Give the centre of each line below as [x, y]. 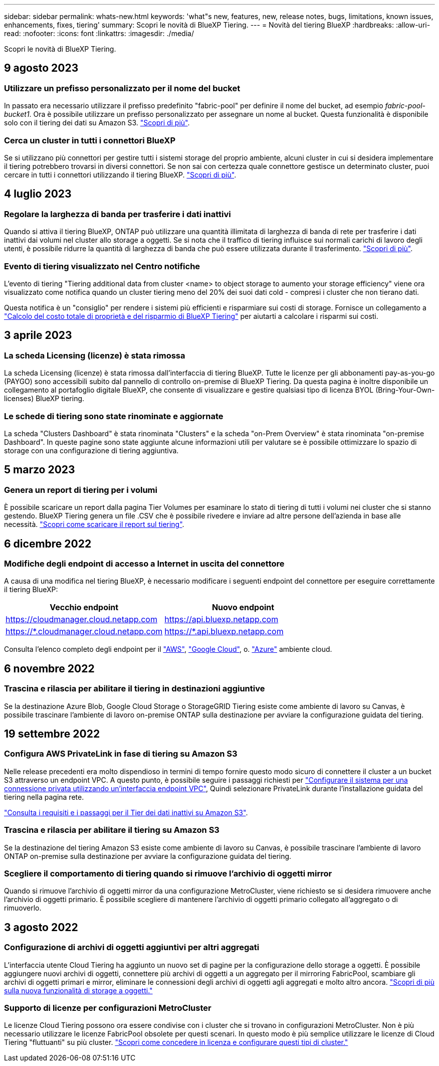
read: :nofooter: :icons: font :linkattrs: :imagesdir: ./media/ [99, 33]
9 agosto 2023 [41, 68]
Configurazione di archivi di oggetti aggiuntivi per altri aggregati [132, 947]
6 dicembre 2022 [48, 544]
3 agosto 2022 [41, 927]
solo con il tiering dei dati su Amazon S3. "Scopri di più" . [97, 123]
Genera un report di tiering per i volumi [81, 490]
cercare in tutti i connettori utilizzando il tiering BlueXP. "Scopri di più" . [120, 174]
